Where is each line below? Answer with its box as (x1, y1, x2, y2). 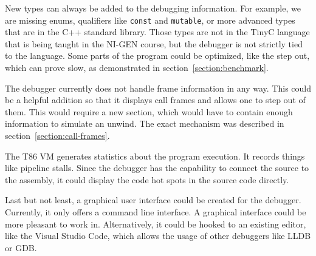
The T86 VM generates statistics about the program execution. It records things (5, 149, 305, 162)
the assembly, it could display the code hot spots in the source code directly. (5, 173, 289, 186)
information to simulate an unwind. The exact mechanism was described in (5, 117, 284, 130)
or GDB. (5, 241, 37, 254)
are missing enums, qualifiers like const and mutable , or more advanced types (5, 13, 295, 26)
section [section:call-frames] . (5, 129, 110, 141)
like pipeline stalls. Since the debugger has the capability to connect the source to (5, 161, 309, 174)
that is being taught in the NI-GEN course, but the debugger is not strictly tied (5, 37, 303, 50)
